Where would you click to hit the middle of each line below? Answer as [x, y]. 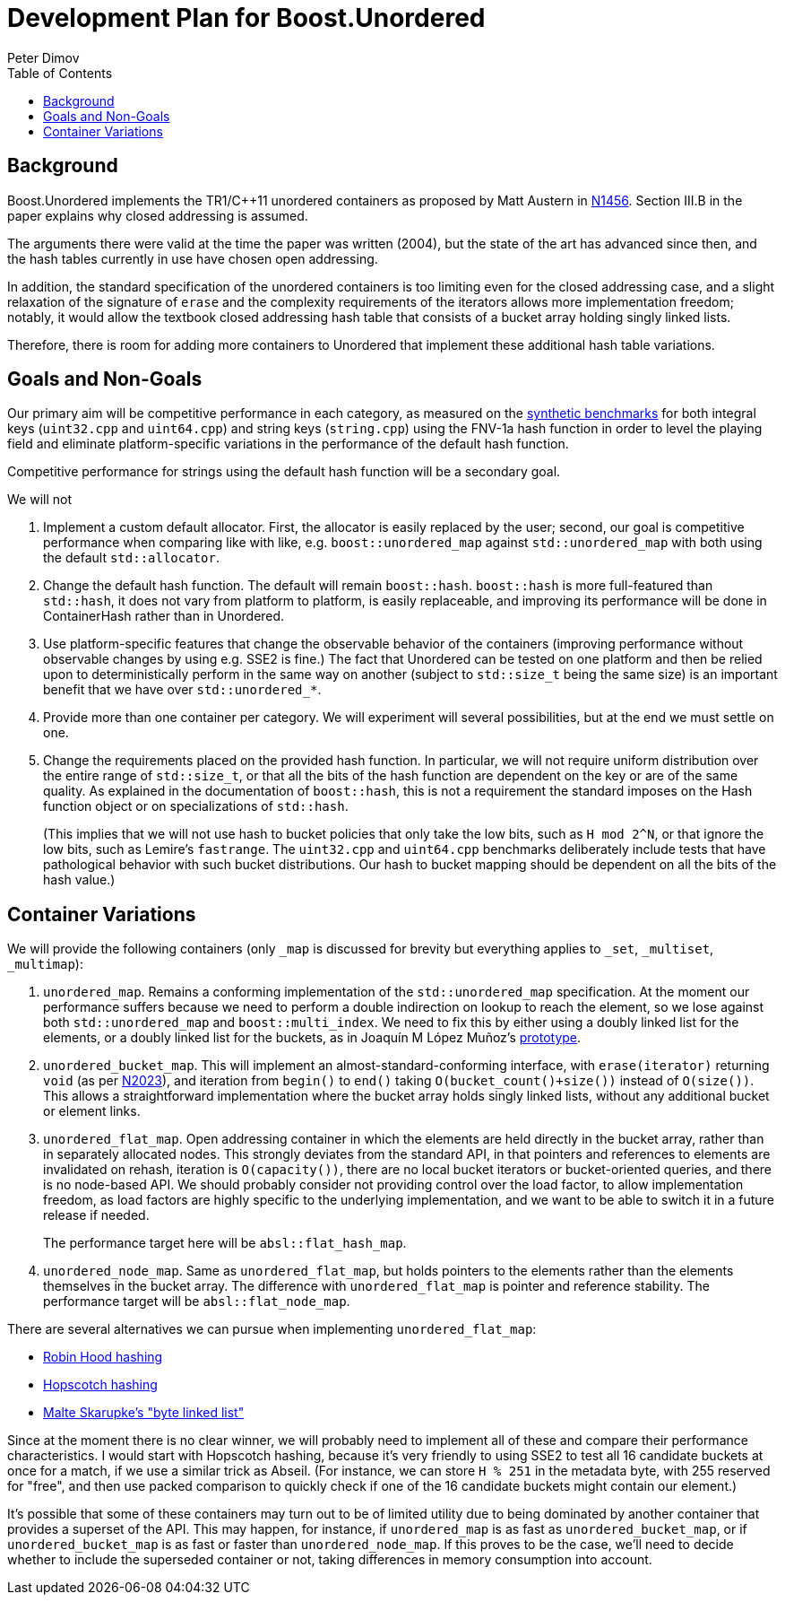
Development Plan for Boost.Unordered [246, 18]
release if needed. [96, 1215]
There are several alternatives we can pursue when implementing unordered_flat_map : [272, 1329]
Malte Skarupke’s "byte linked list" [144, 1413]
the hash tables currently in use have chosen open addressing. [193, 258]
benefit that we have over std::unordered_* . [182, 690]
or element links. [92, 1111]
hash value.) [79, 880]
